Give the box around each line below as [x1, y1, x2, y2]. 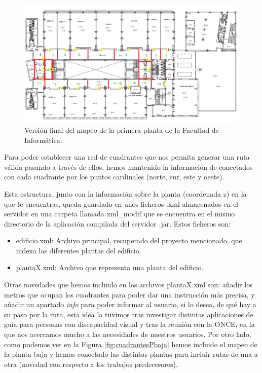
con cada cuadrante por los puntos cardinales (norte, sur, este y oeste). [4, 171, 224, 182]
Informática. [24, 134, 62, 145]
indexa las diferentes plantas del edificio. [16, 245, 141, 255]
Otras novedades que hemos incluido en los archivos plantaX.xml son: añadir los [4, 279, 253, 290]
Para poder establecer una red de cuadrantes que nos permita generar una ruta [4, 152, 250, 162]
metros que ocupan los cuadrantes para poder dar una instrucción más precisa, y [4, 289, 255, 300]
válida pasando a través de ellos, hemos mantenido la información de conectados [4, 161, 253, 172]
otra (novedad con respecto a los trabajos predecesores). [4, 358, 178, 369]
